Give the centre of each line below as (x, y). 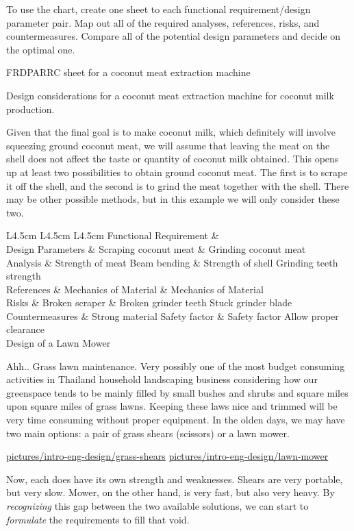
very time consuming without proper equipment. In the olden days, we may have (176, 420)
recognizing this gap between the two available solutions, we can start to (157, 506)
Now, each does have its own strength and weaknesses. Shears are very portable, (175, 479)
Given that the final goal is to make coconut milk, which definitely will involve (171, 132)
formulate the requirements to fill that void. (98, 519)
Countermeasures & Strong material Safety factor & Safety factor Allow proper (173, 316)
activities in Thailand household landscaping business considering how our (162, 379)
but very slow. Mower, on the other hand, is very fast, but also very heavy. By (170, 492)
